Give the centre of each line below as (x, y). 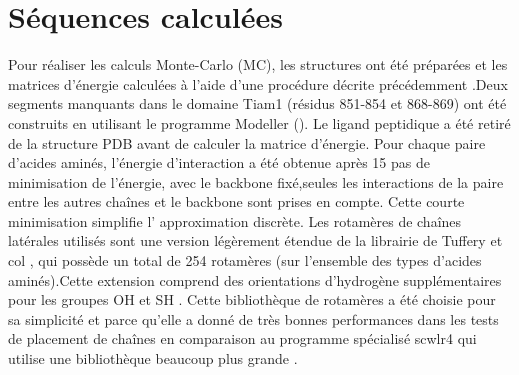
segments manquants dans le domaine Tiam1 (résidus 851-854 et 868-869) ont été (257, 103)
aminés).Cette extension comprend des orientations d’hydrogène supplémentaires (255, 279)
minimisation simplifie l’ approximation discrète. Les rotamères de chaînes (235, 220)
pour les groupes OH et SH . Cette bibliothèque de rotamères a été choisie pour (252, 299)
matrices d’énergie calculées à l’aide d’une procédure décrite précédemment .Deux (258, 83)
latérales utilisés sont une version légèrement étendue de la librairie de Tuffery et (255, 240)
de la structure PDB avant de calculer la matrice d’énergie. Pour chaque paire (247, 142)
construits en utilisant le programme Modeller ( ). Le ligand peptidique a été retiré (259, 122)
